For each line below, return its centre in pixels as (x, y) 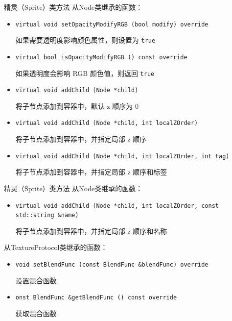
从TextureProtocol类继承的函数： (56, 247)
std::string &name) (47, 215)
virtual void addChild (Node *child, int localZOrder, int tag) (122, 156)
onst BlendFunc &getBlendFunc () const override (96, 298)
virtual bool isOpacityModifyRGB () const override (101, 57)
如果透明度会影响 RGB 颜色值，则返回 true (85, 73)
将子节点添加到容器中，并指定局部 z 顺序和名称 (91, 231)
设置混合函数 (36, 280)
